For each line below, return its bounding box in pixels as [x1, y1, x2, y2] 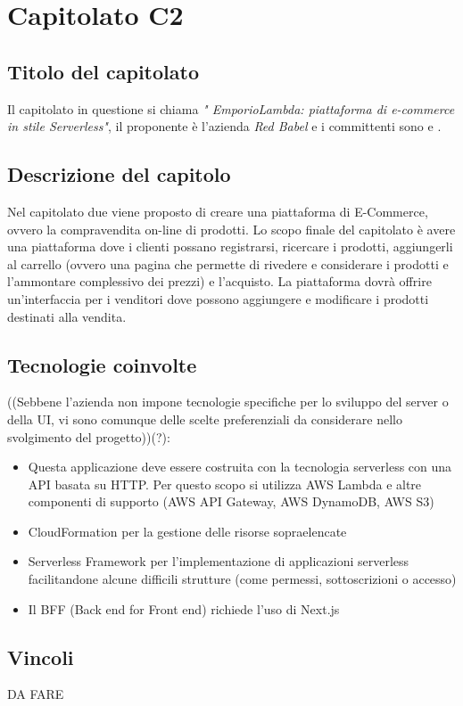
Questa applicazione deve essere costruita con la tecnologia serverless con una [28, 457, 452, 476]
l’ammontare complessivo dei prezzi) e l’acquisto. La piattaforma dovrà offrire [7, 272, 432, 291]
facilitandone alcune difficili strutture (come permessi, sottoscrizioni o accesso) [28, 570, 457, 588]
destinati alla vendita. [7, 307, 127, 325]
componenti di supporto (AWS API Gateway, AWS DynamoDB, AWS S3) [28, 492, 434, 511]
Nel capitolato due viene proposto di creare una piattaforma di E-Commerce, [7, 201, 428, 220]
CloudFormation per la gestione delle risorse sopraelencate [28, 521, 347, 540]
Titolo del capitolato [7, 57, 199, 85]
